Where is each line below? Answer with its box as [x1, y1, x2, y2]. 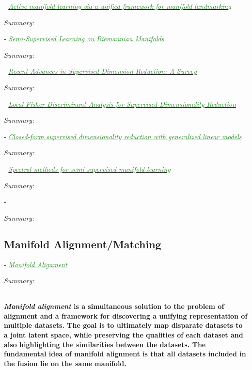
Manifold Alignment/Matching [4, 236, 161, 251]
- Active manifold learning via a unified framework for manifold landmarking [4, 1, 231, 11]
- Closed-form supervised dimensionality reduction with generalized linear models [4, 131, 242, 141]
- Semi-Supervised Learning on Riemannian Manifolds [4, 33, 164, 44]
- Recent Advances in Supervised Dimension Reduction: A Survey [4, 66, 197, 76]
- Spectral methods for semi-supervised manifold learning [4, 163, 171, 174]
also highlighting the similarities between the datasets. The [4, 339, 206, 349]
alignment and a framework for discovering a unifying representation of [4, 310, 248, 321]
